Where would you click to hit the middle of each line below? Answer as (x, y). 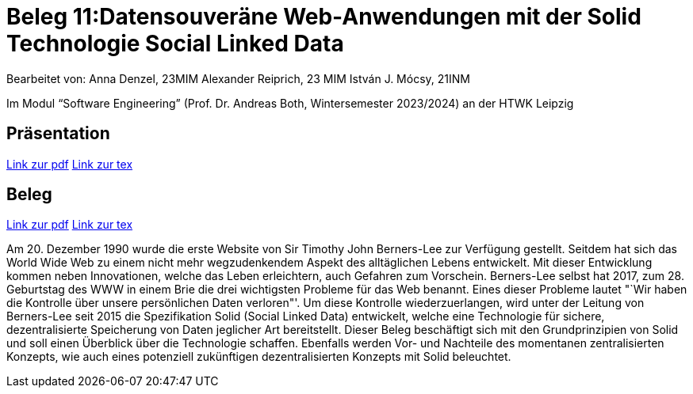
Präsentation (58, 134)
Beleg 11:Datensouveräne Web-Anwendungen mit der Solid (324, 17)
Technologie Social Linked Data (175, 44)
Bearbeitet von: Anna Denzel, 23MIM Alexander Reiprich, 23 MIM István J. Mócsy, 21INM (238, 78)
